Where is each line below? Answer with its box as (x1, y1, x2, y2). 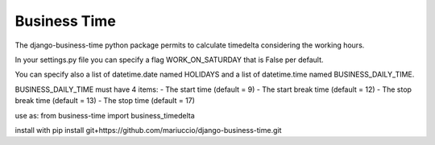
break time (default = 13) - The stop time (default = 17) (14, 96, 195, 106)
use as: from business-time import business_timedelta (14, 110, 195, 120)
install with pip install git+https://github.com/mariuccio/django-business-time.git (14, 125, 282, 135)
